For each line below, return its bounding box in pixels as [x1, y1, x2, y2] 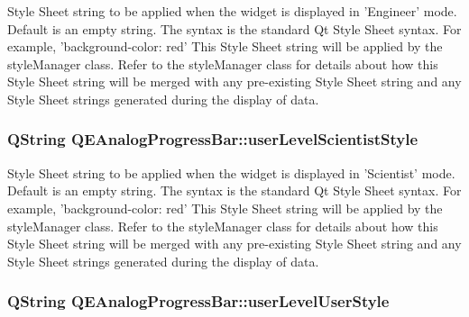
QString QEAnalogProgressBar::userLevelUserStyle [7, 290, 390, 312]
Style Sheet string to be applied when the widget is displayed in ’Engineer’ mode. [7, 2, 457, 20]
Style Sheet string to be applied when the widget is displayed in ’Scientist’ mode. [7, 163, 455, 182]
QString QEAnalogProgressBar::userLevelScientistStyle [7, 128, 418, 150]
